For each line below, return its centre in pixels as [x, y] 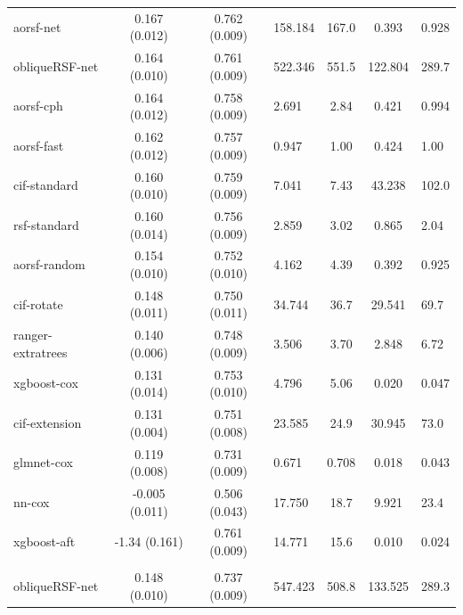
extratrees [41, 352]
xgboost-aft [45, 541]
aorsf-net [37, 26]
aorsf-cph [38, 106]
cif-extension [48, 422]
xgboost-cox [46, 383]
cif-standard [46, 185]
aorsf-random [49, 264]
